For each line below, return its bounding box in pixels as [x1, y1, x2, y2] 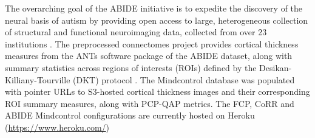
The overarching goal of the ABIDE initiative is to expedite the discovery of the [5, 2, 303, 14]
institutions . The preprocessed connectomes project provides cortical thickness [5, 37, 299, 50]
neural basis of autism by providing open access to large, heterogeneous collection [5, 13, 308, 26]
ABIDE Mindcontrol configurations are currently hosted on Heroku [5, 109, 255, 122]
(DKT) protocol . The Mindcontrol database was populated [73, 73, 295, 86]
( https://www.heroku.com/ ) [5, 120, 110, 133]
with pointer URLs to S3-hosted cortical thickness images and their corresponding [5, 85, 310, 98]
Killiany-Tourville [5, 73, 70, 86]
